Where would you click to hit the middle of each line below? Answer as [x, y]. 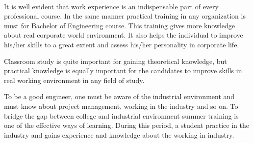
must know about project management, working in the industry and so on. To [121, 106]
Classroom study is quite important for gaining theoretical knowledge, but [115, 61]
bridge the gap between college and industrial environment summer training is [121, 115]
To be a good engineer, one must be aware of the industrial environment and [119, 96]
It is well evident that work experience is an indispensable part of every [111, 6]
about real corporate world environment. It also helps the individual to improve [124, 35]
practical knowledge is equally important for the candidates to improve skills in [123, 71]
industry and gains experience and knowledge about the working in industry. [119, 134]
